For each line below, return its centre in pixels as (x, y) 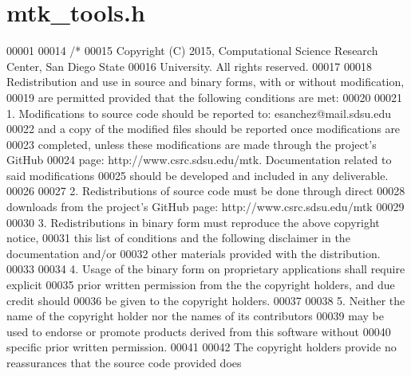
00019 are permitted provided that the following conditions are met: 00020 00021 (205, 97)
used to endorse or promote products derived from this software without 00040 (199, 331)
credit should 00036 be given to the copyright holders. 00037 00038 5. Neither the (206, 300)
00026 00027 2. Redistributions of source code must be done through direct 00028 (206, 191)
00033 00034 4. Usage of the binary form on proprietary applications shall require (206, 269)
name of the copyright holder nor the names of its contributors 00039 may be (195, 316)
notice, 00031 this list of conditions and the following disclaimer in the (178, 238)
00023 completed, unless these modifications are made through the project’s (192, 144)
